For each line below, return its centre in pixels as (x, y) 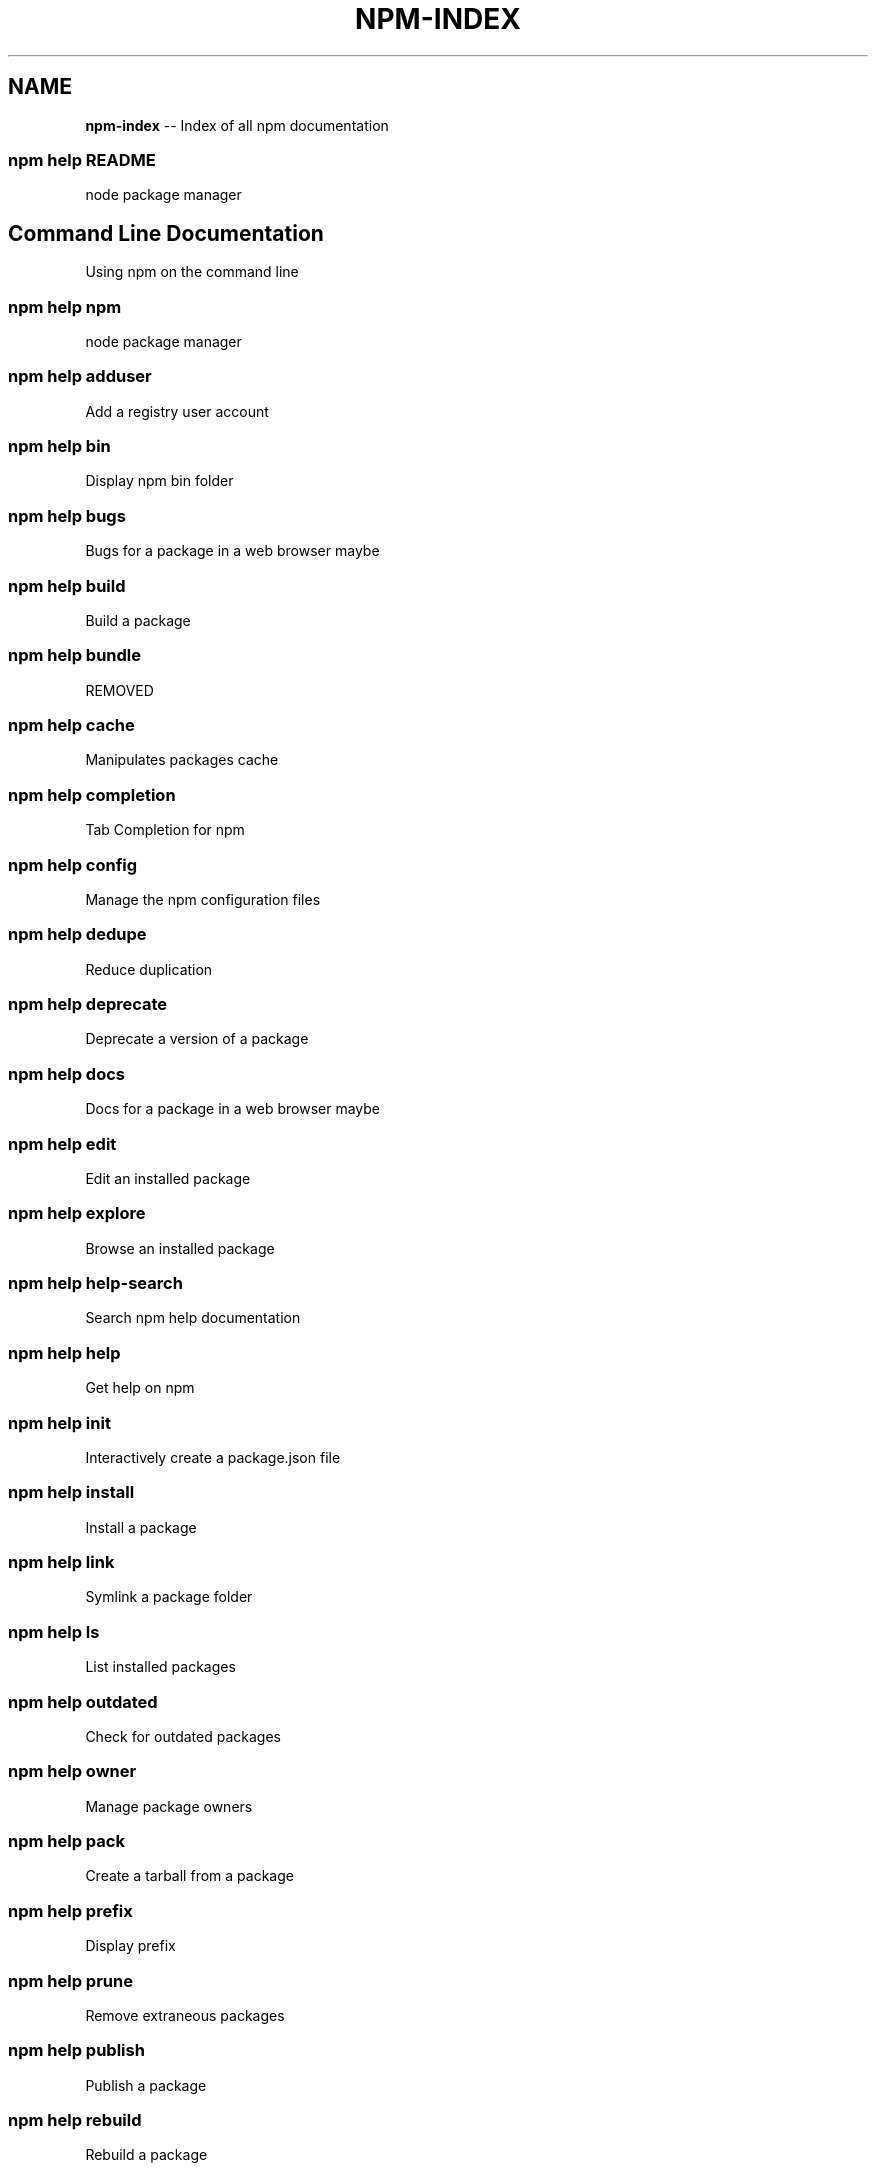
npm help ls (54, 1631)
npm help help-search (95, 1283)
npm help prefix (70, 1910)
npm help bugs (67, 515)
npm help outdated (83, 1701)
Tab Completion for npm (165, 830)
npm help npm (65, 306)
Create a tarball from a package (189, 1876)
